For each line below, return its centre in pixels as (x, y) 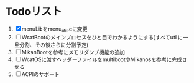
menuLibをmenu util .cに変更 (55, 29)
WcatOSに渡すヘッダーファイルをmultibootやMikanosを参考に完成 (102, 59)
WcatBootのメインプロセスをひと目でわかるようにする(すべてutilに (102, 37)
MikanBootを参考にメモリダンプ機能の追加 (73, 52)
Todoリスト (34, 11)
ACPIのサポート (40, 74)
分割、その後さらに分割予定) (54, 45)
